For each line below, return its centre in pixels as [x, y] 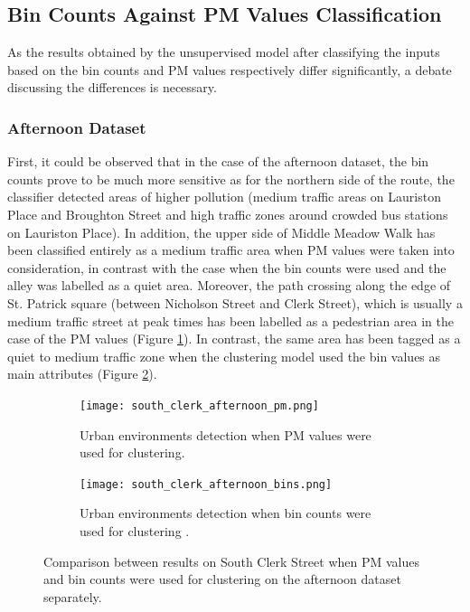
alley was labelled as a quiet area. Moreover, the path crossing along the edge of [229, 285]
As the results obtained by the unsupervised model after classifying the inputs [224, 52]
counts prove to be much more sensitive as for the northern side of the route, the [231, 179]
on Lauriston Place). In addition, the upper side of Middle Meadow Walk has [221, 232]
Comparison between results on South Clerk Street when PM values [231, 561]
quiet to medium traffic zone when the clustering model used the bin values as [224, 356]
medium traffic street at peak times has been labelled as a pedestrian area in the [230, 320]
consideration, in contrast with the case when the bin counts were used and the [227, 267]
